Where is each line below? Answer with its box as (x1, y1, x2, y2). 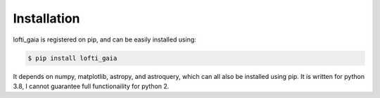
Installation (13, 11, 80, 26)
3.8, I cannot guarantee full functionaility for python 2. (13, 82, 170, 90)
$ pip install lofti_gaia (27, 54, 118, 62)
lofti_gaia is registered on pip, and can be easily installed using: (13, 35, 196, 44)
